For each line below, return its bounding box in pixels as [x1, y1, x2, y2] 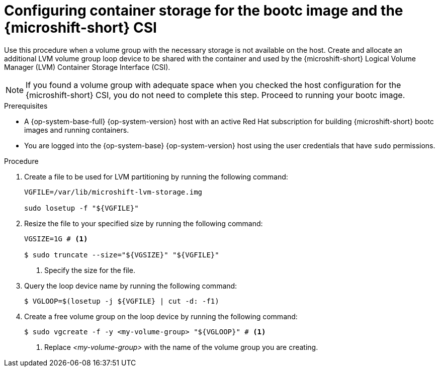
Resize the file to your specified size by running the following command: [24, 219, 263, 228]
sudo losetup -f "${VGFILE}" [24, 204, 139, 212]
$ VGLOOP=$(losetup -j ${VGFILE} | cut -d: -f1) [24, 297, 219, 305]
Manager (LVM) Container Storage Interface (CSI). [4, 62, 170, 71]
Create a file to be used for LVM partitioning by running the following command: [24, 172, 288, 181]
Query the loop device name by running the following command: [24, 281, 237, 290]
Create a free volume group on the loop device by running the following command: [24, 312, 298, 321]
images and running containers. [24, 125, 129, 134]
